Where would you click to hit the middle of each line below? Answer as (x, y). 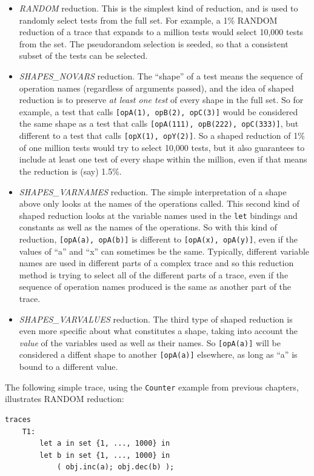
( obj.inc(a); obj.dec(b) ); (115, 467)
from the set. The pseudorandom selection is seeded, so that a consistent (154, 43)
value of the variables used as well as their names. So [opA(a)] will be (150, 342)
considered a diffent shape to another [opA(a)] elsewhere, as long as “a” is (158, 354)
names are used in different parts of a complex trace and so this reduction (156, 263)
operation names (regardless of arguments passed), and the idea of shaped (156, 88)
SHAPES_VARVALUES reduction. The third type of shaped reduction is (156, 319)
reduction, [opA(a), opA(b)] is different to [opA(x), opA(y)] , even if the (158, 239)
